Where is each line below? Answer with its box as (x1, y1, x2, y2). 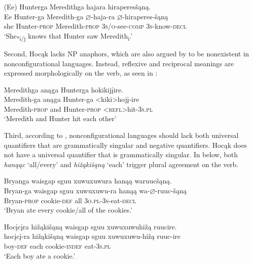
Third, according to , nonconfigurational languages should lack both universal (4, 130, 239, 140)
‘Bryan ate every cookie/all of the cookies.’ (4, 205, 133, 215)
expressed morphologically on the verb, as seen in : (4, 68, 157, 78)
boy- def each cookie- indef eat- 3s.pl (4, 241, 111, 251)
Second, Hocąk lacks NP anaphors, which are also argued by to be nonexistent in (4, 48, 249, 58)
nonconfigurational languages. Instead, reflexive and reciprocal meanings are (4, 58, 234, 68)
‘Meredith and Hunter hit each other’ (4, 113, 117, 124)
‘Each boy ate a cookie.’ (4, 250, 75, 261)
